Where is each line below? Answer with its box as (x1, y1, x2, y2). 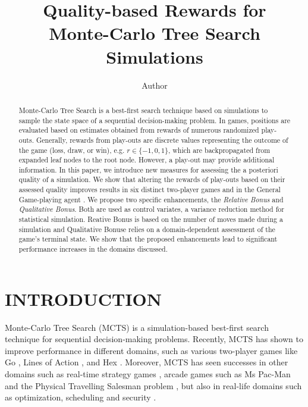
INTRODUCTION (5, 286, 162, 311)
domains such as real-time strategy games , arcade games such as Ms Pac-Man (5, 368, 291, 380)
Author (142, 79, 168, 91)
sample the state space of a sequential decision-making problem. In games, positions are (18, 115, 291, 125)
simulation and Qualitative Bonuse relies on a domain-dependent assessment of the (18, 224, 275, 234)
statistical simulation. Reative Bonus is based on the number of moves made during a (18, 214, 283, 224)
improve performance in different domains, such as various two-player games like (5, 344, 298, 356)
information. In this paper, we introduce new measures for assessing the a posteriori (18, 164, 278, 174)
